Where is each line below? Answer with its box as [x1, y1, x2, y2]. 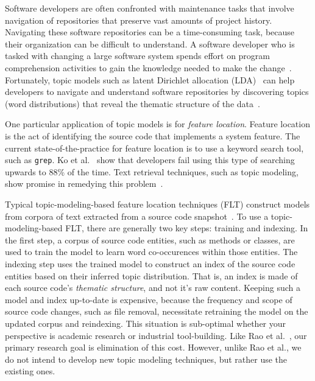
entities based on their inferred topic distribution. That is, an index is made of [5, 269, 298, 282]
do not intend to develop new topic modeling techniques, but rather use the [5, 352, 288, 365]
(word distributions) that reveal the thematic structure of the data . [5, 97, 260, 110]
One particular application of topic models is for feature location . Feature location [5, 117, 310, 130]
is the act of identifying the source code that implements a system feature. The [5, 129, 300, 142]
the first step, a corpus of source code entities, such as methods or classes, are [5, 233, 295, 246]
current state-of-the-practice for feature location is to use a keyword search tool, [5, 141, 304, 154]
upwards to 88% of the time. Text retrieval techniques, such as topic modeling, [5, 165, 299, 178]
